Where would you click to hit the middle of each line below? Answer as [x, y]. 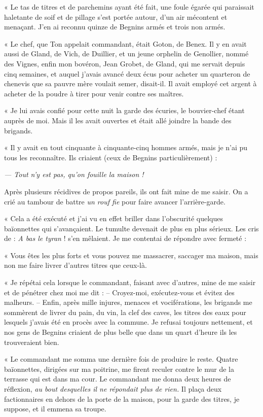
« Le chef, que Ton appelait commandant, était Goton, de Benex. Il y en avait [125, 43]
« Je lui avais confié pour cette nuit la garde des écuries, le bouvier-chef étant [124, 110]
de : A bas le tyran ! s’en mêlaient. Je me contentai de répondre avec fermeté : [125, 238]
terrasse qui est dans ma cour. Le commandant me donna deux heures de [118, 379]
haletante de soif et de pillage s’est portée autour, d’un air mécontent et [116, 16]
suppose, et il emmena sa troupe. [55, 409]
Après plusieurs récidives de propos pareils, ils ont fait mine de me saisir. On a [126, 191]
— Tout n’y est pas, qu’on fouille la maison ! [74, 174]
